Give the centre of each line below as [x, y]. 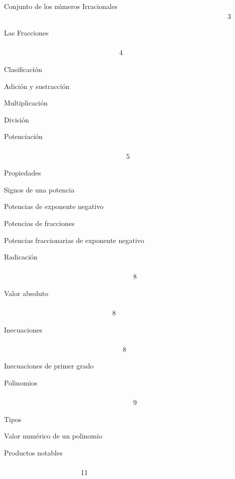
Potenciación [23, 136]
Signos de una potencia [39, 189]
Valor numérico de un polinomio [53, 436]
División [17, 119]
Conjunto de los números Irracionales [61, 6]
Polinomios [21, 383]
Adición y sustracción [37, 86]
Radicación [21, 257]
